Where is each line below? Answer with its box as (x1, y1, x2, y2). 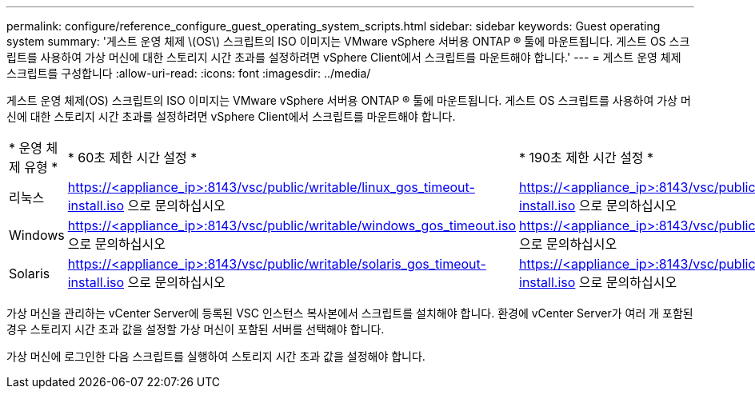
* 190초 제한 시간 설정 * (519, 150, 654, 166)
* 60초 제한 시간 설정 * (67, 150, 198, 166)
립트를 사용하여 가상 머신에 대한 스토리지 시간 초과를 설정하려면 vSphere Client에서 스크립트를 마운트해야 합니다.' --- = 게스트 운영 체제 (6, 50, 681, 64)
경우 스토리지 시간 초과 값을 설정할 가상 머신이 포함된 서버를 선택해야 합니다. (6, 322, 385, 336)
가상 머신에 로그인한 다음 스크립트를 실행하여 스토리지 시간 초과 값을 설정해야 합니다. (6, 349, 425, 363)
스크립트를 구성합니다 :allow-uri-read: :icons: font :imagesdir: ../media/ (6, 66, 371, 80)
